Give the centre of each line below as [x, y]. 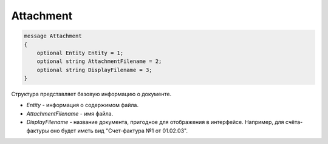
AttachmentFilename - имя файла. [70, 113]
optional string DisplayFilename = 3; [94, 70]
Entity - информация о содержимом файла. [83, 105]
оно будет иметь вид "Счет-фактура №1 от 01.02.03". [119, 131]
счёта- [294, 122]
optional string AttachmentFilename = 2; [99, 61]
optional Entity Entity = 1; [80, 53]
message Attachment [53, 36]
